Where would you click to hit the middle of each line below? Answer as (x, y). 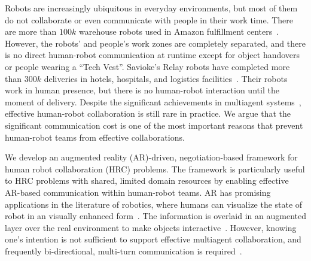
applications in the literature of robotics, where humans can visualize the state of (154, 204)
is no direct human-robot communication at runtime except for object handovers (153, 55)
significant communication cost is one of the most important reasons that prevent (154, 125)
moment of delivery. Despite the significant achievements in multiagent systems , (153, 101)
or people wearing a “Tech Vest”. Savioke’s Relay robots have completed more (147, 66)
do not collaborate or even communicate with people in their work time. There (149, 19)
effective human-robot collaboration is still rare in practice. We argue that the (148, 113)
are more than (31, 31)
